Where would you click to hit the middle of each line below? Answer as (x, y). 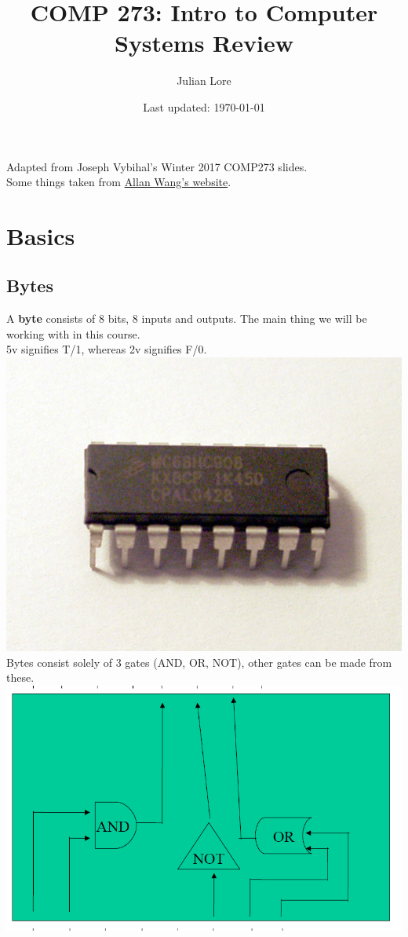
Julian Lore (204, 81)
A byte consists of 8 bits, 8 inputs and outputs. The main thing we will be (187, 318)
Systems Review (204, 43)
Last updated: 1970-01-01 (204, 106)
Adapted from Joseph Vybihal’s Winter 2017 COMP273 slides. (157, 166)
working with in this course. (73, 333)
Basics (41, 235)
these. (20, 677)
